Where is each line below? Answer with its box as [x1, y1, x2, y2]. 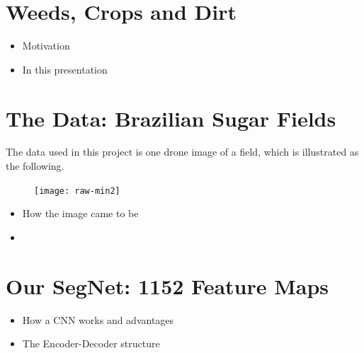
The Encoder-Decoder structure [22, 336, 160, 351]
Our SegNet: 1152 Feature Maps [6, 271, 329, 300]
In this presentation [22, 62, 108, 76]
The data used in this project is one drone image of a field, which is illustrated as [6, 144, 359, 159]
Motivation [22, 38, 70, 53]
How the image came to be [22, 206, 139, 221]
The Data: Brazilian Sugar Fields [6, 103, 336, 132]
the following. [6, 158, 64, 173]
